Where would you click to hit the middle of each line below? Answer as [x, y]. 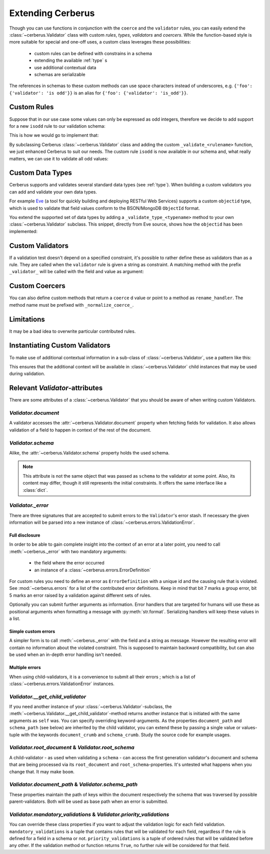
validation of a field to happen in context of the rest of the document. [80, 430]
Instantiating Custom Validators [60, 346]
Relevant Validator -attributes [56, 388]
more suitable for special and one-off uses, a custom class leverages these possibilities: [100, 42]
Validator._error [29, 505]
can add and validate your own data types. [53, 192]
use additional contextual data [65, 67]
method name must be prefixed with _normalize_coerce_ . [71, 305]
